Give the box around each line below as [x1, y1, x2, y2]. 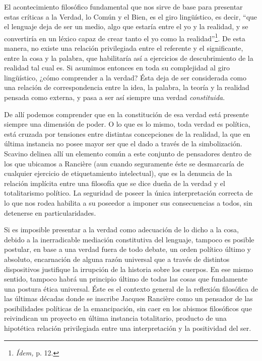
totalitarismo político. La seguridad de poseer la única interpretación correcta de [4, 188, 253, 198]
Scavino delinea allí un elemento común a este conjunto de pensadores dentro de [4, 148, 252, 158]
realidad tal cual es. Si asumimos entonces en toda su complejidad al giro [4, 62, 230, 73]
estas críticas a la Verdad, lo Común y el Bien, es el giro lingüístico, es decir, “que [4, 11, 257, 22]
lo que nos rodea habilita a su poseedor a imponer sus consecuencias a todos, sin [4, 197, 252, 208]
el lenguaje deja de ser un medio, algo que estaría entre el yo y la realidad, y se [4, 21, 248, 32]
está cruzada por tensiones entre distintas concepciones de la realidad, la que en [4, 128, 250, 139]
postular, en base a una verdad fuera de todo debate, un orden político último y [4, 244, 251, 254]
